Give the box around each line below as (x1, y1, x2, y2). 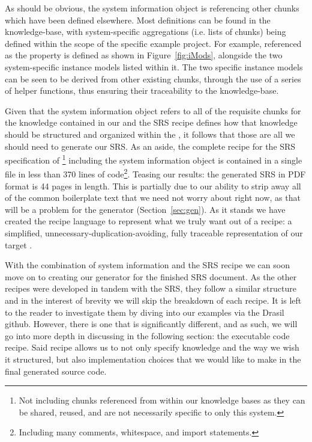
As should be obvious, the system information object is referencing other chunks (5, 2, 299, 14)
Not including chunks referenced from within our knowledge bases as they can (19, 394, 305, 407)
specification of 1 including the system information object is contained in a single (5, 152, 302, 166)
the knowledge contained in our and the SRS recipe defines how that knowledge (5, 116, 298, 129)
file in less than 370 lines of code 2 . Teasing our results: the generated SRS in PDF (5, 166, 306, 180)
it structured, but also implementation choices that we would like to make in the (5, 352, 301, 365)
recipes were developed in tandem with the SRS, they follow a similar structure (5, 282, 296, 295)
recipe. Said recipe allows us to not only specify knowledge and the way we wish (5, 341, 299, 354)
